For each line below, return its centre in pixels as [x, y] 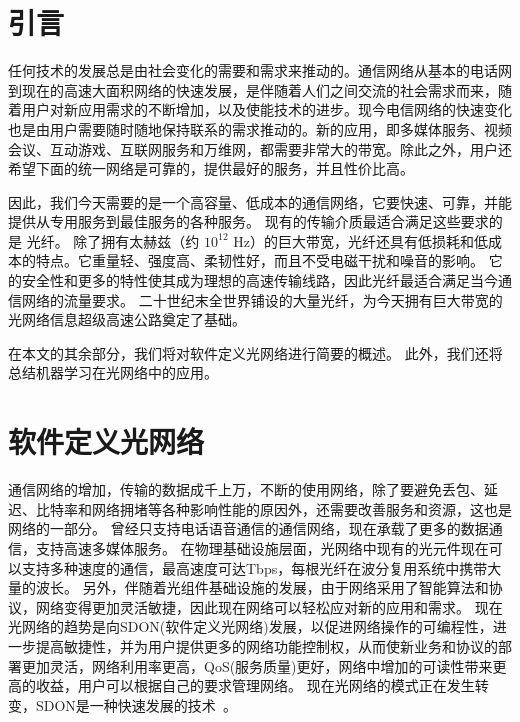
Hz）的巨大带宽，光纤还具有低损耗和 [353, 240]
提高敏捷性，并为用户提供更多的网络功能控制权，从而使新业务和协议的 [266, 645]
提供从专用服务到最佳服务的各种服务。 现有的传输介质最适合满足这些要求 [248, 221]
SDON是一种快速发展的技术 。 [136, 704]
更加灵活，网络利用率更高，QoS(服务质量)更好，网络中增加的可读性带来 [257, 665]
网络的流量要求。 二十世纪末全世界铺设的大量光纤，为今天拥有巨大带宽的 [262, 299]
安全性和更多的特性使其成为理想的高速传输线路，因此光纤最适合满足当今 [259, 280]
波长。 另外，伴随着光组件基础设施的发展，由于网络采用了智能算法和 [262, 587]
